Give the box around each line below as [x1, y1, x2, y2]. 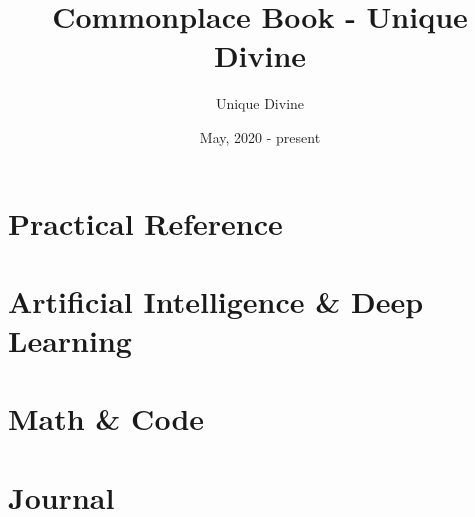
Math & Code [8, 398, 205, 439]
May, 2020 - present [199, 126, 321, 147]
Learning [8, 320, 132, 361]
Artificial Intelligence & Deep [8, 280, 424, 321]
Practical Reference [8, 202, 283, 243]
